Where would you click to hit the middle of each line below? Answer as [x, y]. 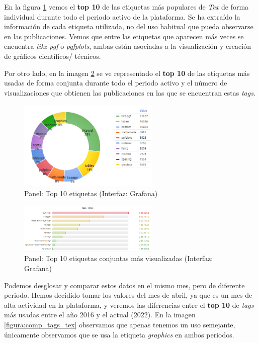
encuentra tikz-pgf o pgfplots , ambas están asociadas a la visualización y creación [127, 46]
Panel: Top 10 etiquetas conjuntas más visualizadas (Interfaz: [119, 258]
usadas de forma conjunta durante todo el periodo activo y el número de [116, 83]
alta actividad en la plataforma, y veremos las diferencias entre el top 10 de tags [129, 305]
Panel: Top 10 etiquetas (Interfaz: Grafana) [91, 193]
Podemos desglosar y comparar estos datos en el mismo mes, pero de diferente [124, 285]
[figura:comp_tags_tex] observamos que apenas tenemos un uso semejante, [120, 324]
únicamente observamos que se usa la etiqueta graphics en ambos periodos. [119, 334]
